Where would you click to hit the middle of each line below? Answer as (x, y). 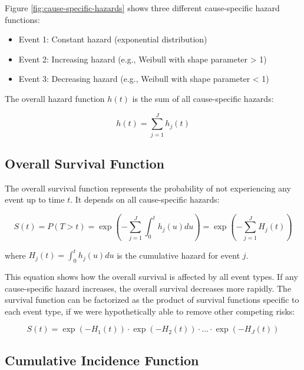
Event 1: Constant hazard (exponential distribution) (113, 39)
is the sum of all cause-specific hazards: (203, 98)
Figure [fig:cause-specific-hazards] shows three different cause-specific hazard (142, 8)
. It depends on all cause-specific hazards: (145, 199)
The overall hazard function (55, 98)
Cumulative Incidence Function (102, 360)
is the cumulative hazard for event (179, 255)
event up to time (35, 199)
